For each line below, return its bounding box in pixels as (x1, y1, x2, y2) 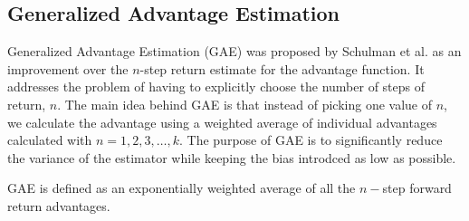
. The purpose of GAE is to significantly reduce (179, 130, 443, 149)
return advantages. (7, 196, 110, 215)
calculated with (7, 130, 92, 149)
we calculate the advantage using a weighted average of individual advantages (7, 112, 437, 131)
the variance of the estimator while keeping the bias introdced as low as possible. (7, 148, 456, 167)
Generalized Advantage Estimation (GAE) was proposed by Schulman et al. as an (7, 42, 462, 61)
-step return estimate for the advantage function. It (139, 59, 425, 78)
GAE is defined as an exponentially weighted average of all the (7, 178, 356, 197)
